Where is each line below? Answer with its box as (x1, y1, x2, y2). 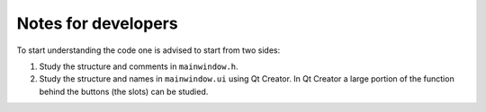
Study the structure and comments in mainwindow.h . (39, 61, 238, 72)
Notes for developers (16, 13, 179, 33)
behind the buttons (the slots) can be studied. (39, 86, 209, 97)
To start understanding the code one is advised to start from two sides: (16, 45, 281, 56)
